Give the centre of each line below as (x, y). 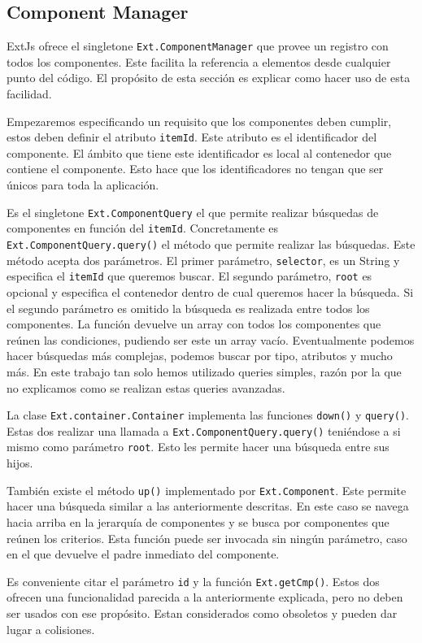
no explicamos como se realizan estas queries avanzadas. (146, 387)
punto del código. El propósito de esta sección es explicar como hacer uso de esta (209, 78)
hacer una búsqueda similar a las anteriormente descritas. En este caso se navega (208, 506)
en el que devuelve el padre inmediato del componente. (143, 554)
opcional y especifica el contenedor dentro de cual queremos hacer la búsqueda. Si (210, 291)
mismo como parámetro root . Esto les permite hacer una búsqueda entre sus (198, 447)
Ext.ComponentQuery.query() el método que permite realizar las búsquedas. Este (211, 243)
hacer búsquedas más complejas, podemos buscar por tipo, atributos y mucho (200, 356)
